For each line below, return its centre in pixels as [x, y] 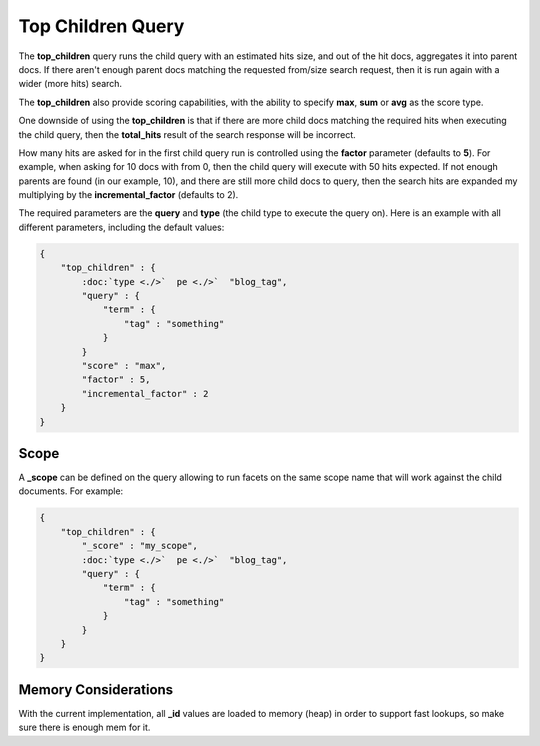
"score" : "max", [124, 365]
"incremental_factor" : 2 [145, 393]
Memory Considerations [96, 689]
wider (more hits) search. [70, 84]
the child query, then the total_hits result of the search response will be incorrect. [187, 134]
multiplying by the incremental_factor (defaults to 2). [128, 195]
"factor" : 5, [116, 379]
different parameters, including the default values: [121, 227]
